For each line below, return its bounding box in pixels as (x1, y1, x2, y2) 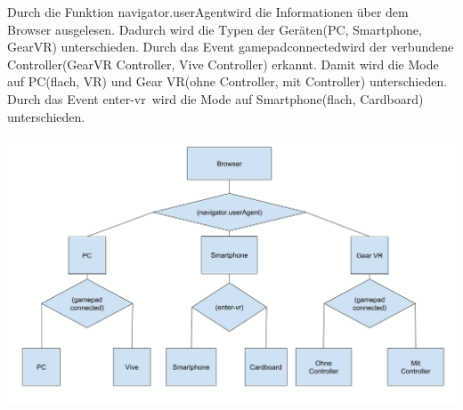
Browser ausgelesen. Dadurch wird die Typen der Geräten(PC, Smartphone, (7, 20, 422, 38)
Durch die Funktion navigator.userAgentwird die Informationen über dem (7, 3, 409, 20)
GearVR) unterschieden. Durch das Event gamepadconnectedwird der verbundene (7, 37, 454, 56)
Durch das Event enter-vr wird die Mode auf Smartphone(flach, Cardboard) (7, 89, 424, 108)
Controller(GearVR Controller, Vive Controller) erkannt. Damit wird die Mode (7, 54, 439, 73)
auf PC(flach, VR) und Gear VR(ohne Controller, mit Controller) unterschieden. (7, 72, 448, 91)
